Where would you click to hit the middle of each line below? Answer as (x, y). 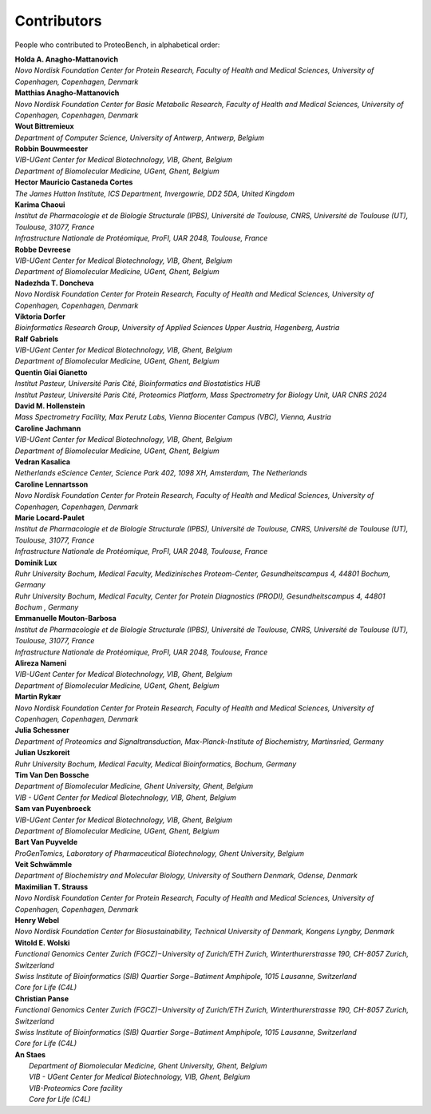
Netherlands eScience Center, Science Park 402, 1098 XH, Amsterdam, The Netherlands (161, 473)
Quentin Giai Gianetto (51, 372)
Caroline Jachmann (48, 428)
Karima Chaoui (40, 205)
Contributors (59, 21)
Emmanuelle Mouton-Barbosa (66, 619)
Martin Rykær (38, 697)
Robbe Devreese (43, 249)
